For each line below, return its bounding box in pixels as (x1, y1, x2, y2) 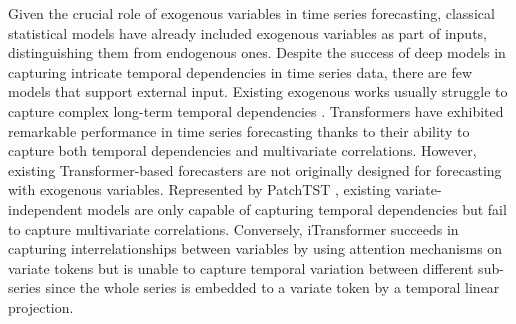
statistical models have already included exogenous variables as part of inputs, (8, 22, 487, 43)
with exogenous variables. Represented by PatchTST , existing (8, 179, 391, 200)
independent (8, 198, 83, 219)
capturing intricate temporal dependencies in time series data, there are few (8, 61, 473, 82)
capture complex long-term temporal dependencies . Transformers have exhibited (8, 100, 504, 121)
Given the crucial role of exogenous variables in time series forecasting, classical (8, 3, 495, 23)
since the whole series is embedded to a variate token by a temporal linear (45, 277, 500, 298)
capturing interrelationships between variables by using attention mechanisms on (8, 238, 503, 259)
